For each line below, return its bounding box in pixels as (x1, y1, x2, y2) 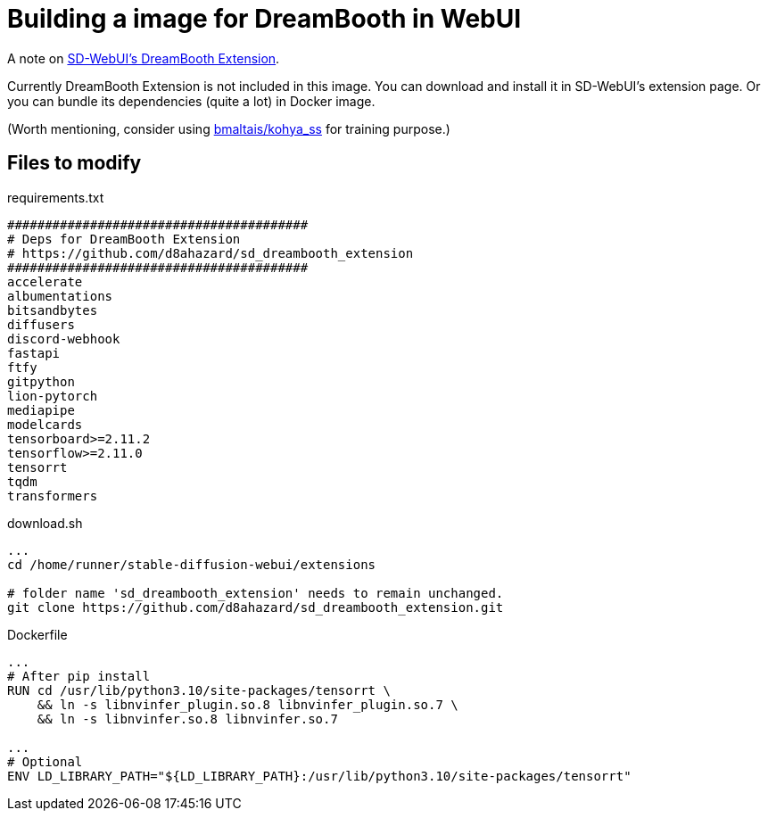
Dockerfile (7, 626, 68, 642)
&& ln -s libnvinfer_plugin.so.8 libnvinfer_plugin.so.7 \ (37, 697, 458, 712)
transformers (7, 488, 98, 503)
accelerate (7, 274, 83, 289)
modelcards (7, 417, 83, 432)
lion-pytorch (7, 388, 98, 403)
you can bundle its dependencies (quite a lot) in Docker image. (7, 93, 376, 109)
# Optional (7, 754, 83, 769)
